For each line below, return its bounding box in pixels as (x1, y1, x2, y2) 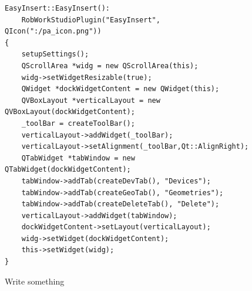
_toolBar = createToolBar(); (21, 119, 135, 128)
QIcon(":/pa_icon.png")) (5, 27, 102, 36)
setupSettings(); (21, 50, 89, 59)
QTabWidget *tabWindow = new (21, 153, 135, 162)
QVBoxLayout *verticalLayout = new (21, 96, 160, 105)
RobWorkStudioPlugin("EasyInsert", (21, 15, 160, 24)
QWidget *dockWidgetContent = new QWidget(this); (21, 85, 220, 93)
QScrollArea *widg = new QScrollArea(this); (21, 61, 199, 70)
